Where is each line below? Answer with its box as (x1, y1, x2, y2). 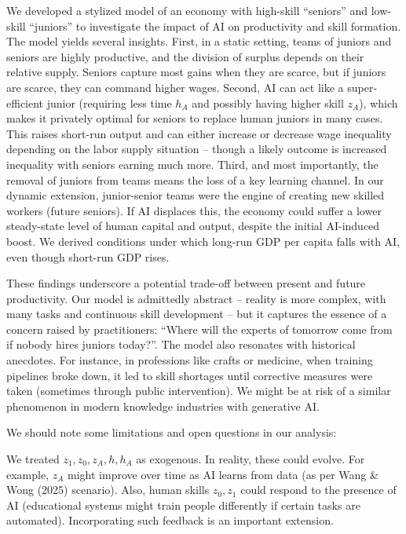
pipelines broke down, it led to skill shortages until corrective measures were (6, 367, 373, 383)
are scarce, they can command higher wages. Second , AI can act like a (6, 79, 344, 95)
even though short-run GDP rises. (6, 248, 170, 265)
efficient (6, 94, 44, 111)
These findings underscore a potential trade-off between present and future (6, 275, 366, 291)
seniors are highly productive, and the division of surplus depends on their (6, 48, 364, 64)
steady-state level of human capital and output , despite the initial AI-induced (6, 218, 380, 234)
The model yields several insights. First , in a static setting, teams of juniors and (6, 33, 392, 49)
